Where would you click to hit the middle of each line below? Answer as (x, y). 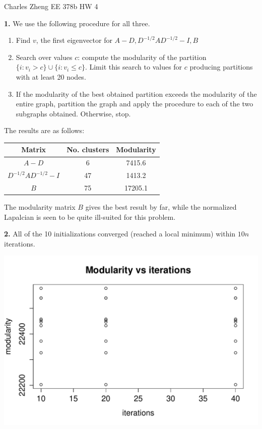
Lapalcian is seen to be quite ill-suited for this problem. (90, 217)
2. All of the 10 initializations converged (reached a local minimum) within (120, 234)
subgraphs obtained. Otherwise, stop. (73, 113)
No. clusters (88, 149)
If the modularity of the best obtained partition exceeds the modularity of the (136, 94)
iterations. (20, 243)
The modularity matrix (40, 207)
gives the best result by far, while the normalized (161, 207)
